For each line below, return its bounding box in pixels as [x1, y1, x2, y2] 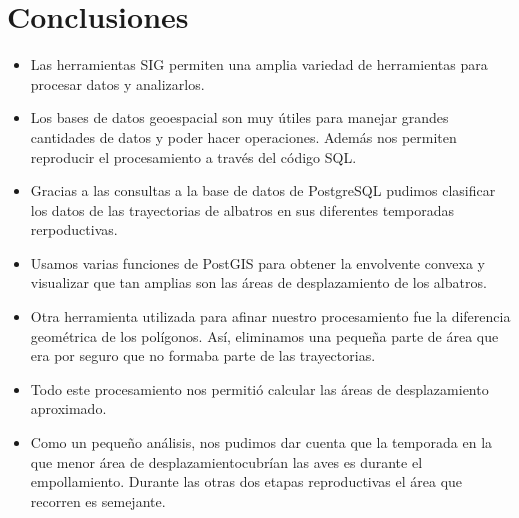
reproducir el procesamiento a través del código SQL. [30, 146, 357, 167]
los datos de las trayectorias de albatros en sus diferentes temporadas [30, 199, 454, 220]
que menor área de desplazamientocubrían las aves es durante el [30, 451, 423, 472]
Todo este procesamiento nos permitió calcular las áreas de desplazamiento [30, 378, 489, 399]
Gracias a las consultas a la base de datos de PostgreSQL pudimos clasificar [30, 180, 496, 201]
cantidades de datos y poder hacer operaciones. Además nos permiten [30, 126, 457, 147]
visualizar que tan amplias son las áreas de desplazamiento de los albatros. [30, 272, 487, 293]
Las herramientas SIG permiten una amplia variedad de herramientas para [30, 54, 488, 75]
